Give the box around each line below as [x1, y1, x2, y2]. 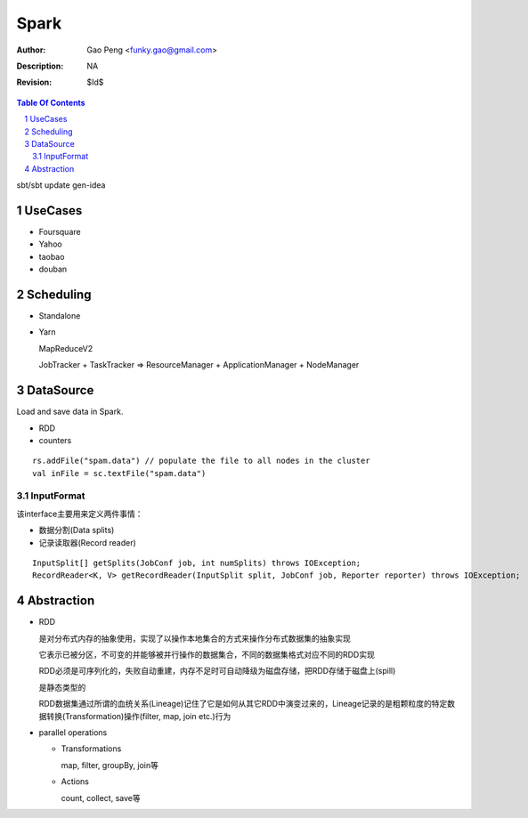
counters [38, 434, 72, 445]
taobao [38, 251, 65, 262]
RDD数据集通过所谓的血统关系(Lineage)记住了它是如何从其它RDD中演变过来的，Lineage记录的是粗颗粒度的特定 [38, 699, 448, 709]
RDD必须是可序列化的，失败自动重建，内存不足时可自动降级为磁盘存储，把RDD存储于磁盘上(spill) [38, 666, 396, 676]
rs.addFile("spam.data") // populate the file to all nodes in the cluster [32, 456, 370, 466]
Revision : [16, 77, 53, 88]
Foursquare [38, 226, 81, 237]
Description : [16, 61, 64, 71]
